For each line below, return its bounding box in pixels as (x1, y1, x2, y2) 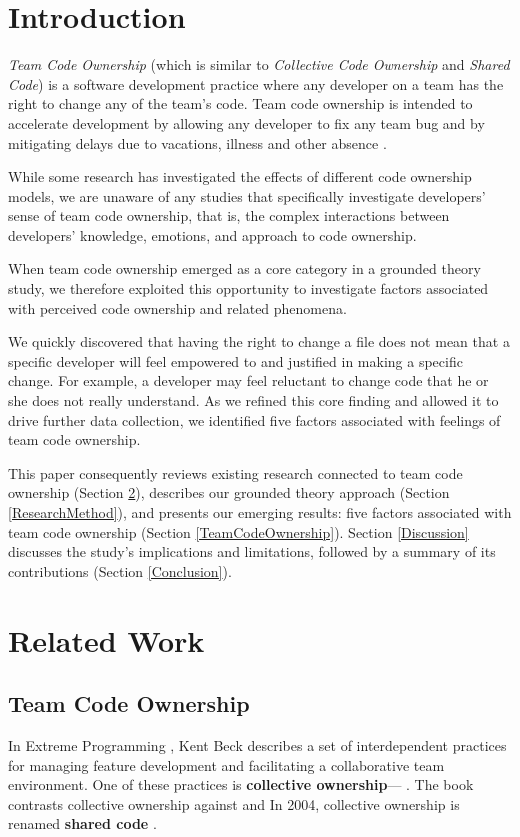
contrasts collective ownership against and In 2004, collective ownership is (8, 793, 460, 814)
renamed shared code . (8, 813, 157, 834)
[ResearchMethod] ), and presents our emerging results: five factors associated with (8, 502, 512, 522)
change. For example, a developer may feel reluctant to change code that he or (8, 370, 489, 391)
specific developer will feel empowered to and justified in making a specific (8, 350, 463, 371)
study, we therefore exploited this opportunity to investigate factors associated (8, 278, 489, 299)
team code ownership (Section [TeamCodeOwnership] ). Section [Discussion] (8, 521, 469, 542)
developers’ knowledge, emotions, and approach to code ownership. (8, 224, 417, 245)
